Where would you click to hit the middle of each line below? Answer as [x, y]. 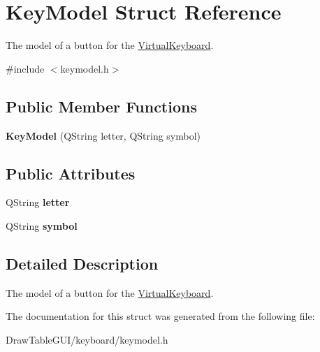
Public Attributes [71, 173]
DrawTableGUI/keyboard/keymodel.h [87, 339]
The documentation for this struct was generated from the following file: [160, 316]
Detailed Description [82, 263]
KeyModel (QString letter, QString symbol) [103, 135]
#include [25, 68]
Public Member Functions [101, 106]
